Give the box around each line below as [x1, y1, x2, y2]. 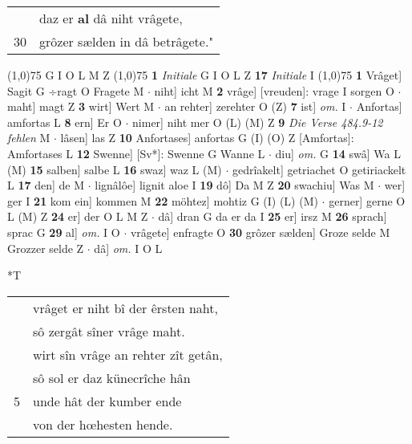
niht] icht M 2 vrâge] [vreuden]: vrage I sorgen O [154, 82, 394, 99]
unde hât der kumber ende [33, 391, 182, 410]
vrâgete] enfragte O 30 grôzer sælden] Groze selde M [130, 223, 390, 240]
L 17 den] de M [7, 177, 85, 193]
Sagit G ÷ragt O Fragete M [7, 82, 144, 99]
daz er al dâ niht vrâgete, [39, 9, 183, 27]
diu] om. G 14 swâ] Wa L [275, 145, 401, 161]
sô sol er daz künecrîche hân [33, 368, 191, 387]
